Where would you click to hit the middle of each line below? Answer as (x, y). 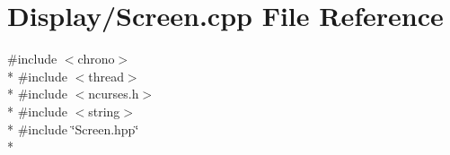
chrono (96, 59)
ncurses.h (114, 94)
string (104, 111)
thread (106, 76)
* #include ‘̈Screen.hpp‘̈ (73, 129)
